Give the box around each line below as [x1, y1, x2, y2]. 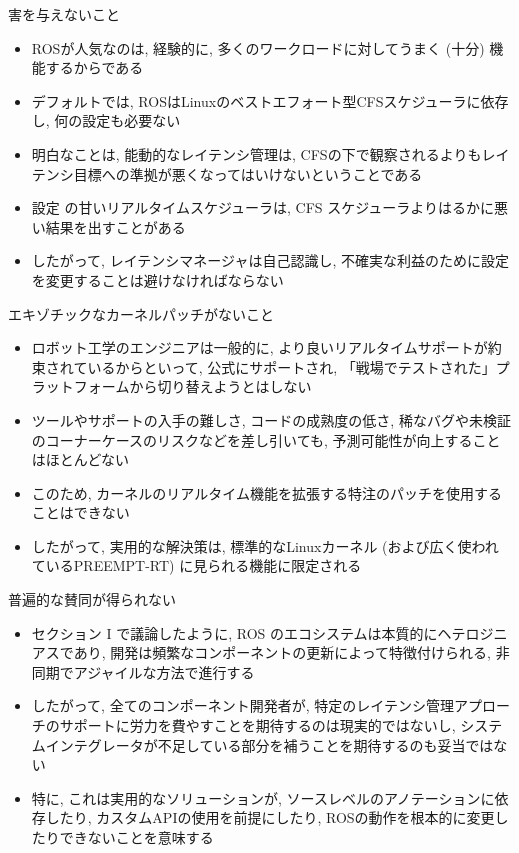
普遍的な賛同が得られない [8, 589, 176, 610]
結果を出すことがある [45, 216, 186, 237]
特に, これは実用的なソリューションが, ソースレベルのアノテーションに [31, 787, 495, 808]
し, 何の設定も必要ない [31, 110, 181, 131]
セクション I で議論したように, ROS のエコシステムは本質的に [31, 622, 438, 643]
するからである [45, 57, 144, 78]
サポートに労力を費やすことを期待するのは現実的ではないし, [59, 715, 456, 736]
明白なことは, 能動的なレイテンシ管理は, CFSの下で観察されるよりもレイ [31, 143, 510, 164]
